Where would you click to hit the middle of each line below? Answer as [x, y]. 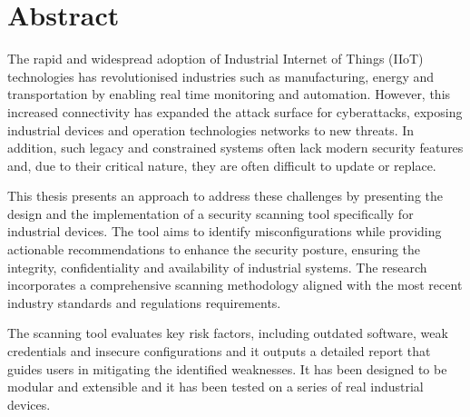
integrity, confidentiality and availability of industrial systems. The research [217, 267]
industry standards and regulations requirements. [144, 302]
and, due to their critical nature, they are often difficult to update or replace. [222, 165]
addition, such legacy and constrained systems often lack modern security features [235, 148]
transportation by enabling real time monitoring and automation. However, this [229, 94]
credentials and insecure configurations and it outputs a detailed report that [219, 351]
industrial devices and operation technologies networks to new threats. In [211, 129]
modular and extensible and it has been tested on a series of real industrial [215, 387]
